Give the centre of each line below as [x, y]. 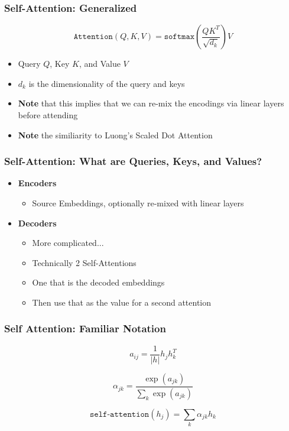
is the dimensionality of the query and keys [107, 83]
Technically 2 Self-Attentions [84, 262]
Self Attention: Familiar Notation [85, 328]
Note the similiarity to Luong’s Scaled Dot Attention [115, 135]
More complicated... [68, 243]
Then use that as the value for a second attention [122, 302]
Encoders [37, 183]
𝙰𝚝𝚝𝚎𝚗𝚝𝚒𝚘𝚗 [93, 37]
